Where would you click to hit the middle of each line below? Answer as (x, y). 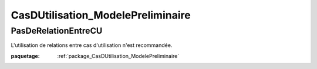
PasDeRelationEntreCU (57, 31)
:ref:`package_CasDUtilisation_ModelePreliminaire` (118, 56)
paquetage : (26, 56)
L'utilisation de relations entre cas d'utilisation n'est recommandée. (92, 45)
